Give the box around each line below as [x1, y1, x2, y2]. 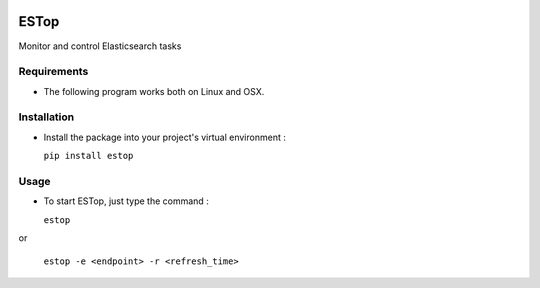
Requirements [18, 65, 89, 79]
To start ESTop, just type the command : [43, 195, 209, 207]
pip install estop [43, 150, 134, 162]
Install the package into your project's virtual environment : [43, 131, 287, 143]
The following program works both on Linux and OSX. [43, 85, 265, 97]
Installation [18, 110, 75, 124]
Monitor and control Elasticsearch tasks [18, 40, 182, 52]
